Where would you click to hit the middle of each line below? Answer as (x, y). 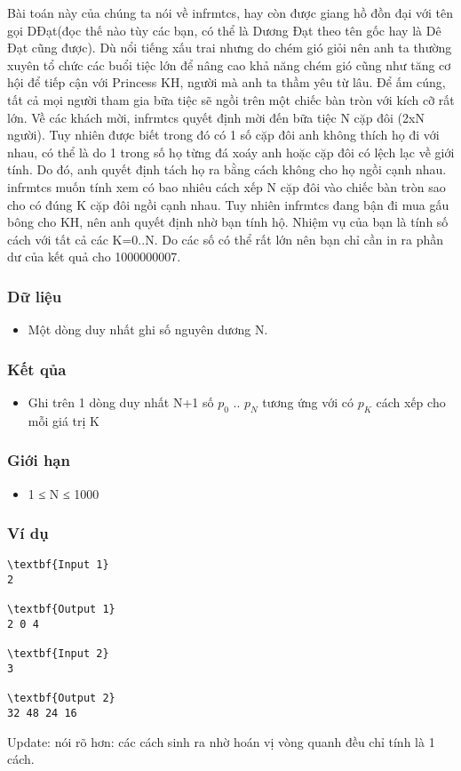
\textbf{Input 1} (58, 565)
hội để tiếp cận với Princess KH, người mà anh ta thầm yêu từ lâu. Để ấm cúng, (227, 82)
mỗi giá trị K (64, 420)
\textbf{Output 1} (61, 610)
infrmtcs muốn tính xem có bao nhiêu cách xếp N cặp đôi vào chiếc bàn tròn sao (227, 186)
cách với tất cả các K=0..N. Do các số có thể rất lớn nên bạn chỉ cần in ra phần (226, 239)
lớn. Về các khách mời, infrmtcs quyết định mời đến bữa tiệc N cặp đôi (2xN (216, 117)
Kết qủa (37, 369)
